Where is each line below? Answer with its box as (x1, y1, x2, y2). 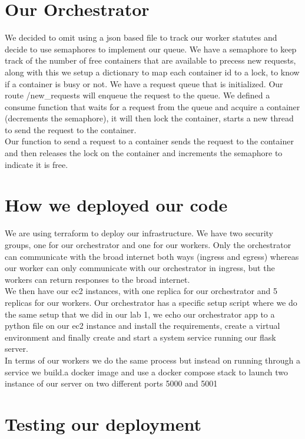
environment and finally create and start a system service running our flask (5, 331, 276, 343)
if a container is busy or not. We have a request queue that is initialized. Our (5, 77, 283, 90)
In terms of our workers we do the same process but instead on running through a (5, 354, 300, 366)
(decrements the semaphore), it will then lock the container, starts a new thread (5, 112, 294, 124)
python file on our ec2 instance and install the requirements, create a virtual (5, 319, 280, 332)
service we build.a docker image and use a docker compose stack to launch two (5, 365, 289, 378)
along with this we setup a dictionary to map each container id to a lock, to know (5, 65, 300, 78)
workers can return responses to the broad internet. (5, 273, 190, 285)
